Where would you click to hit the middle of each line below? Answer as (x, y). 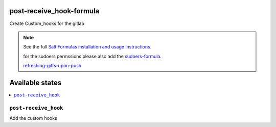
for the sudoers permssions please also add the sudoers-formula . (93, 56)
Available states (36, 82)
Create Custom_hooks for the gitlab (47, 23)
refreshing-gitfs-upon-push (52, 66)
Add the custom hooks (33, 118)
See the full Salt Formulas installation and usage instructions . (87, 47)
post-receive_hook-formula (54, 11)
